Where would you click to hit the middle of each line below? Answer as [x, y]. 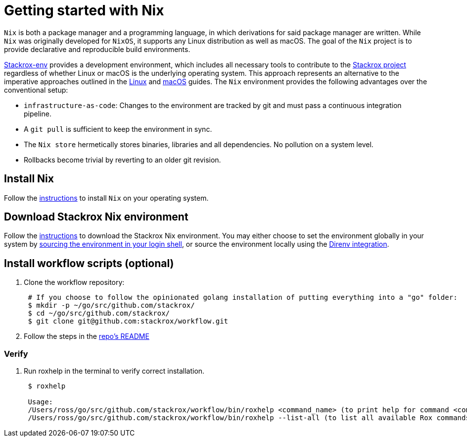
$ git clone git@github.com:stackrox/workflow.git [128, 321]
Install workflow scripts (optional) [89, 263]
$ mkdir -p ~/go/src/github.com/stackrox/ [111, 305]
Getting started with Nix [84, 10]
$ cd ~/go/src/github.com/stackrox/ [99, 313]
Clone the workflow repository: [74, 282]
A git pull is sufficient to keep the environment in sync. [118, 129]
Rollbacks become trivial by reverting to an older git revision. [122, 160]
